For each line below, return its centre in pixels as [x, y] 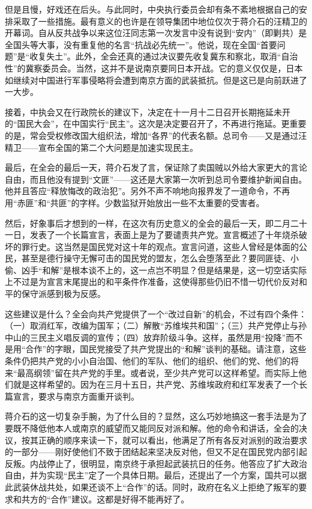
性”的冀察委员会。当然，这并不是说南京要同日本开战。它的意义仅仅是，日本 [154, 68]
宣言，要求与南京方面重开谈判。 [76, 396]
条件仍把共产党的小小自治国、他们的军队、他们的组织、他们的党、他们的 [148, 361]
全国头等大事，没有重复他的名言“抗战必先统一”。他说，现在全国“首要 [141, 44]
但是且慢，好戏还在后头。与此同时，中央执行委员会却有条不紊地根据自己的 [152, 9]
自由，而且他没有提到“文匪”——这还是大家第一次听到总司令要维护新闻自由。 [156, 179]
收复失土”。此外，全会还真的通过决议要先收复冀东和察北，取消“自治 [164, 56]
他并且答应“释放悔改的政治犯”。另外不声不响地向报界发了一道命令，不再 [148, 191]
